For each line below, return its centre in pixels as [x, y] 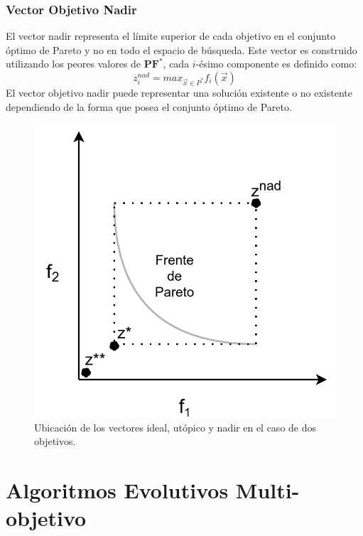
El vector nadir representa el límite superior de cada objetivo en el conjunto [171, 36]
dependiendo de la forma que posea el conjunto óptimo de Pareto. [149, 106]
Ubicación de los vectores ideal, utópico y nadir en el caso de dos [175, 427]
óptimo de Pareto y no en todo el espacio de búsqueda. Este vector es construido [181, 49]
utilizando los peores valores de [74, 64]
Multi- [267, 489]
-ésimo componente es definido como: [276, 64]
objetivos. [55, 441]
